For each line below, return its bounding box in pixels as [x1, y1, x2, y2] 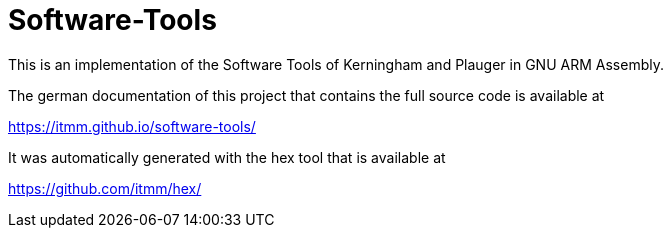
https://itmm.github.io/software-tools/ [8, 117, 256, 135]
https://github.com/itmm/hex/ [8, 179, 202, 197]
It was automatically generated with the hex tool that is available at [8, 148, 446, 166]
